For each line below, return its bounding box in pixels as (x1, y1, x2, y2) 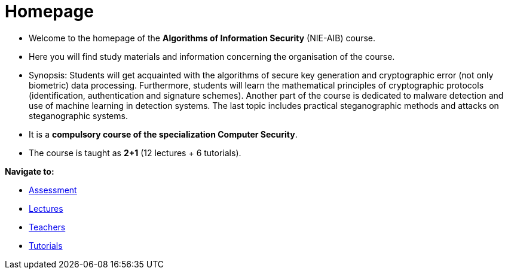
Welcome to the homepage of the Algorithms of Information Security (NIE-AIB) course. (29, 32, 375, 43)
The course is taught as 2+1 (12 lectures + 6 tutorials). (29, 147, 241, 158)
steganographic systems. (29, 110, 128, 121)
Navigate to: (5, 166, 54, 176)
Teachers (29, 221, 66, 232)
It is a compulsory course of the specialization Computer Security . (29, 129, 298, 139)
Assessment (29, 184, 77, 195)
